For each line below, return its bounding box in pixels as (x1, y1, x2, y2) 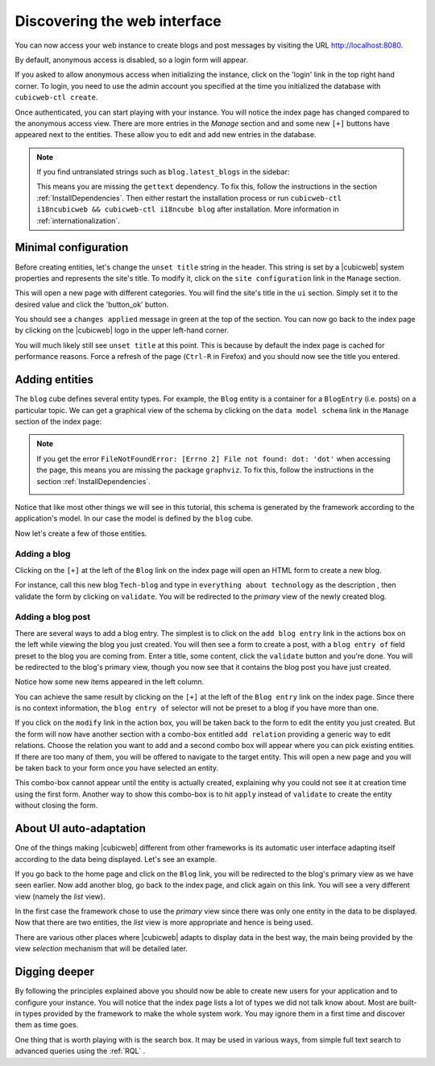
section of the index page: (14, 416, 102, 426)
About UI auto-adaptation (14, 821, 147, 835)
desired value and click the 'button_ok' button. (14, 299, 169, 309)
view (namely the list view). (14, 892, 106, 901)
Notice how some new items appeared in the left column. (14, 677, 205, 687)
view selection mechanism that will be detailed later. (14, 944, 188, 954)
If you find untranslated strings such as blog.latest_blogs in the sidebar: (36, 167, 290, 177)
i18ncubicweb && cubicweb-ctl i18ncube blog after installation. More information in (36, 204, 340, 214)
